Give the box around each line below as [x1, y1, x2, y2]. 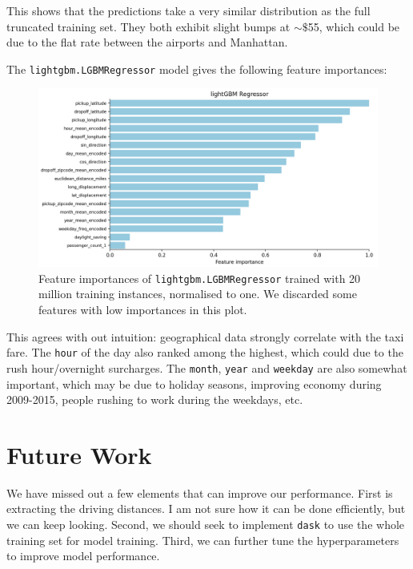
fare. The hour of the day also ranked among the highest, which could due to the [6, 344, 403, 361]
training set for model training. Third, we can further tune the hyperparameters [6, 531, 399, 548]
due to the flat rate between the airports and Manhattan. [6, 34, 288, 50]
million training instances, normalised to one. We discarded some [38, 285, 357, 302]
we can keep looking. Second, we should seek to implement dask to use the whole [6, 516, 405, 533]
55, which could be [307, 18, 400, 34]
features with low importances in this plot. [38, 301, 247, 318]
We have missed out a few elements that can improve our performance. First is [6, 484, 393, 501]
